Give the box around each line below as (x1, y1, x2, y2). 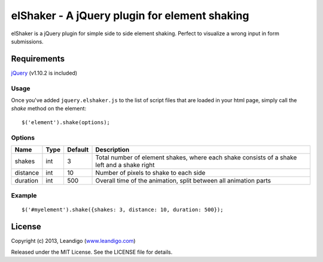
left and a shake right (95, 161, 155, 169)
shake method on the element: (11, 105, 87, 112)
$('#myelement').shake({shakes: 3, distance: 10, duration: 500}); (22, 206, 224, 213)
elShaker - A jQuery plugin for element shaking (11, 9, 249, 22)
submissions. (11, 38, 44, 45)
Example (11, 192, 37, 200)
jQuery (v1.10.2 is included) (11, 69, 78, 76)
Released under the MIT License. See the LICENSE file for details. (11, 248, 173, 255)
